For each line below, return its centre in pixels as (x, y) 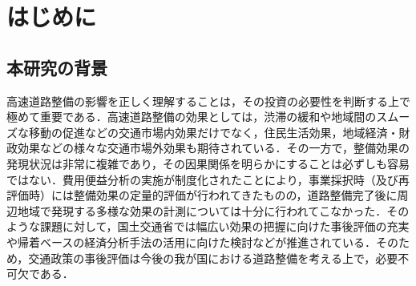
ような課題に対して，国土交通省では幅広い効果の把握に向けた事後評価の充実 (208, 226)
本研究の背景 (57, 67)
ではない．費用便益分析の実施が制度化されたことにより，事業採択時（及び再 (208, 179)
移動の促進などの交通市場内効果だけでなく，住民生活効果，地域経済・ (214, 132)
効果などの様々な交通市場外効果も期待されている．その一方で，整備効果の (214, 148)
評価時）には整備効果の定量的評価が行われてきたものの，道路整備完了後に (202, 195)
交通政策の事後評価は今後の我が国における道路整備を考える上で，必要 (213, 258)
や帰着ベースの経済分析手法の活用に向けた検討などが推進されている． (191, 242)
